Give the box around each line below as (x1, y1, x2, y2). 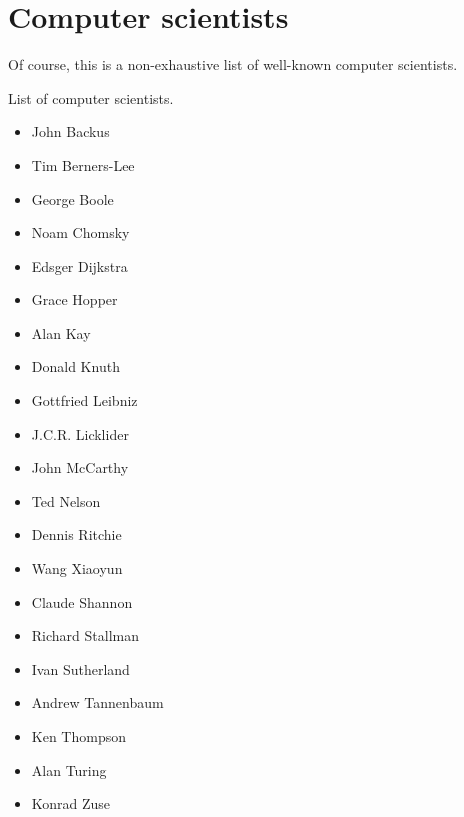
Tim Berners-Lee (31, 154, 135, 175)
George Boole (31, 188, 114, 209)
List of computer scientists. (8, 87, 174, 108)
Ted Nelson (31, 490, 101, 511)
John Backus (31, 121, 110, 142)
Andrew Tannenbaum (31, 692, 164, 713)
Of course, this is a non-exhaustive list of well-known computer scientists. (8, 54, 458, 75)
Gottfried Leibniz (31, 390, 138, 411)
